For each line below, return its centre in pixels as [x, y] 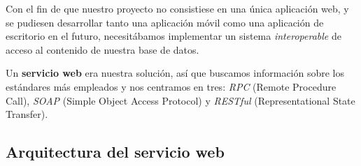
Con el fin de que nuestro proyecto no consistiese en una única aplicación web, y [177, 8]
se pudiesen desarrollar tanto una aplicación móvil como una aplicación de [165, 22]
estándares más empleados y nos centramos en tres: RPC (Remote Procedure [171, 86]
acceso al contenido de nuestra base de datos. [102, 49]
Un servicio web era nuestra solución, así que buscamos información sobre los [175, 73]
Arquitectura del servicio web [115, 152]
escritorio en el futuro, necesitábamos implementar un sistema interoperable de [174, 36]
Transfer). [27, 114]
